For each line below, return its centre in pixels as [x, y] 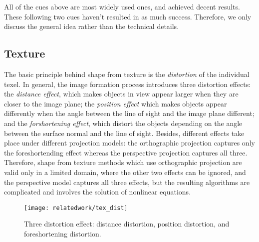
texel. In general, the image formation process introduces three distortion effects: [128, 84]
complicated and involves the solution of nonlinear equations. [98, 192]
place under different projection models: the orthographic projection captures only [129, 143]
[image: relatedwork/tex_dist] [76, 208]
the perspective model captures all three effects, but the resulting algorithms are [127, 182]
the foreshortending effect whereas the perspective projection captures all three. [126, 152]
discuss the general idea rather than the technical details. [92, 26]
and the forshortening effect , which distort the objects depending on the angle [123, 123]
